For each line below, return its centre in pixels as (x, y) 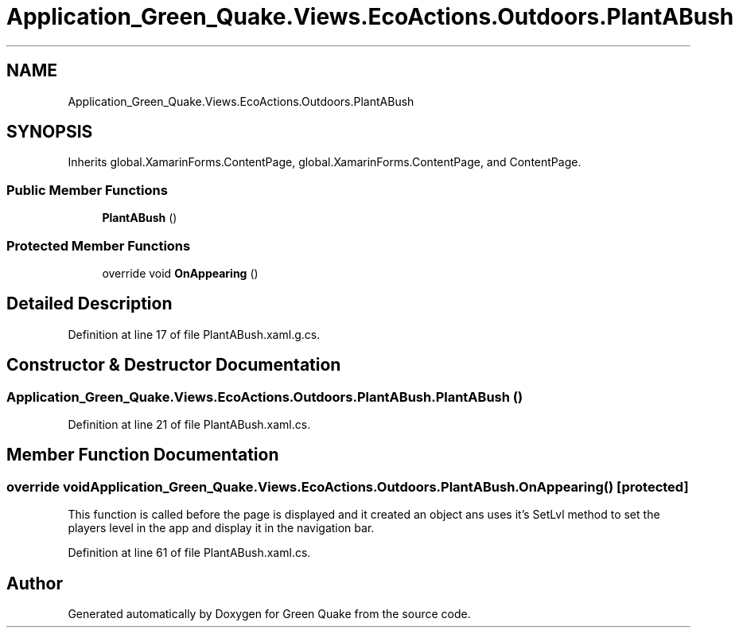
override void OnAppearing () (180, 273)
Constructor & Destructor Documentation (174, 365)
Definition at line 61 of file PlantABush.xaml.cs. (189, 553)
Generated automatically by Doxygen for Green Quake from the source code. (269, 614)
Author (35, 583)
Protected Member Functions (99, 245)
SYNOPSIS (50, 132)
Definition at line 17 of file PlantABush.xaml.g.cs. (194, 334)
